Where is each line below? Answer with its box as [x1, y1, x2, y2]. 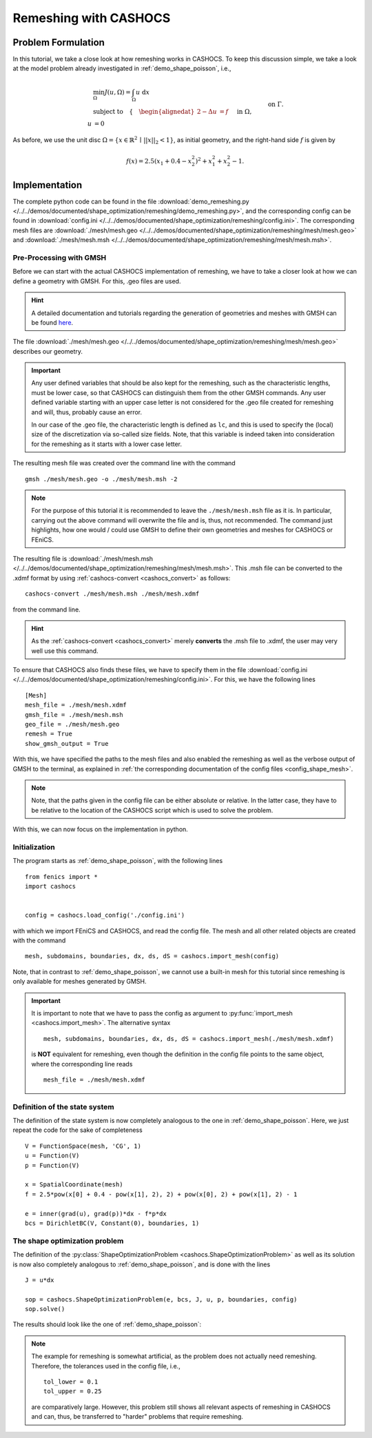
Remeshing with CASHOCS [12, 10, 171, 26]
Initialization [12, 842, 55, 851]
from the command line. [12, 605, 81, 614]
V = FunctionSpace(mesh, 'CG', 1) [25, 1142, 141, 1150]
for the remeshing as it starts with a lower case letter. [31, 440, 183, 448]
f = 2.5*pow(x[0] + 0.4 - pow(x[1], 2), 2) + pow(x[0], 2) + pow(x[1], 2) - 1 [25, 1190, 298, 1198]
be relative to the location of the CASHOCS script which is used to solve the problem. [31, 806, 273, 814]
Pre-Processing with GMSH [12, 252, 107, 262]
